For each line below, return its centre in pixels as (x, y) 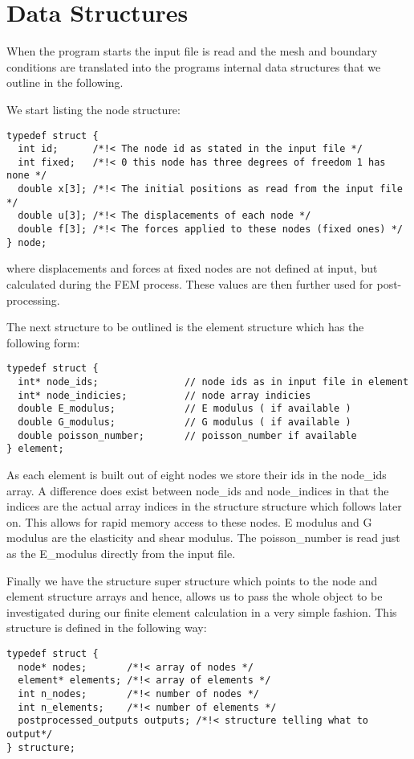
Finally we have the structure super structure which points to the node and (192, 580)
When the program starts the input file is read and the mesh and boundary (192, 51)
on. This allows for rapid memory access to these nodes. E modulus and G (189, 521)
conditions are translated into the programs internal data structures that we (194, 66)
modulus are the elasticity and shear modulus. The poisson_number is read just (203, 537)
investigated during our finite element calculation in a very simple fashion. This (202, 611)
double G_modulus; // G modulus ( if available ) (185, 422)
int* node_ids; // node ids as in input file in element (213, 382)
